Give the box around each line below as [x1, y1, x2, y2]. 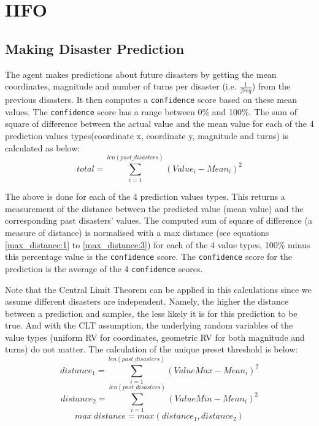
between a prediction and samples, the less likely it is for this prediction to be [5, 306, 298, 319]
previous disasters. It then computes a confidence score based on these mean [5, 93, 297, 105]
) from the [252, 80, 291, 93]
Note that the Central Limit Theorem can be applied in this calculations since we [5, 283, 312, 295]
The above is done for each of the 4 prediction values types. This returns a [5, 190, 285, 203]
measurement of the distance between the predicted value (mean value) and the [5, 202, 304, 215]
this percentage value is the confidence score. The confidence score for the [5, 250, 292, 263]
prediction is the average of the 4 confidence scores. [5, 262, 203, 275]
